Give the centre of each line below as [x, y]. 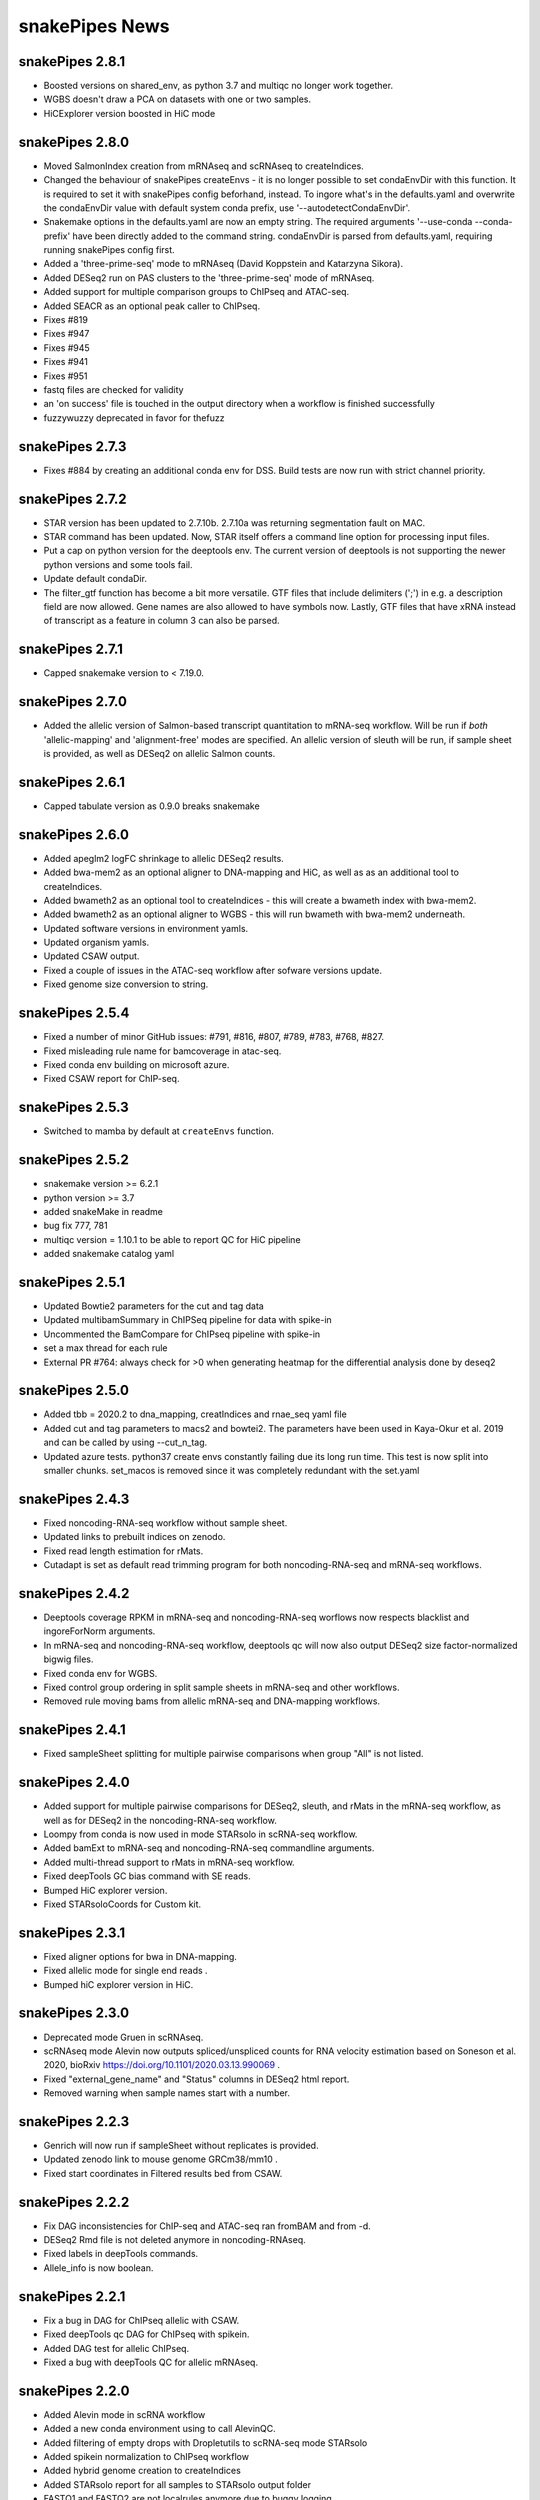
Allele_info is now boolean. [98, 2267]
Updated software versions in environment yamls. [146, 928]
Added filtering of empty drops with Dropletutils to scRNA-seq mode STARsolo [205, 2442]
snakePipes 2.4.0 [74, 1782]
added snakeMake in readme [103, 1211]
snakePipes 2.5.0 [74, 1390]
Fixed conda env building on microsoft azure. [136, 1064]
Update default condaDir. [95, 579]
